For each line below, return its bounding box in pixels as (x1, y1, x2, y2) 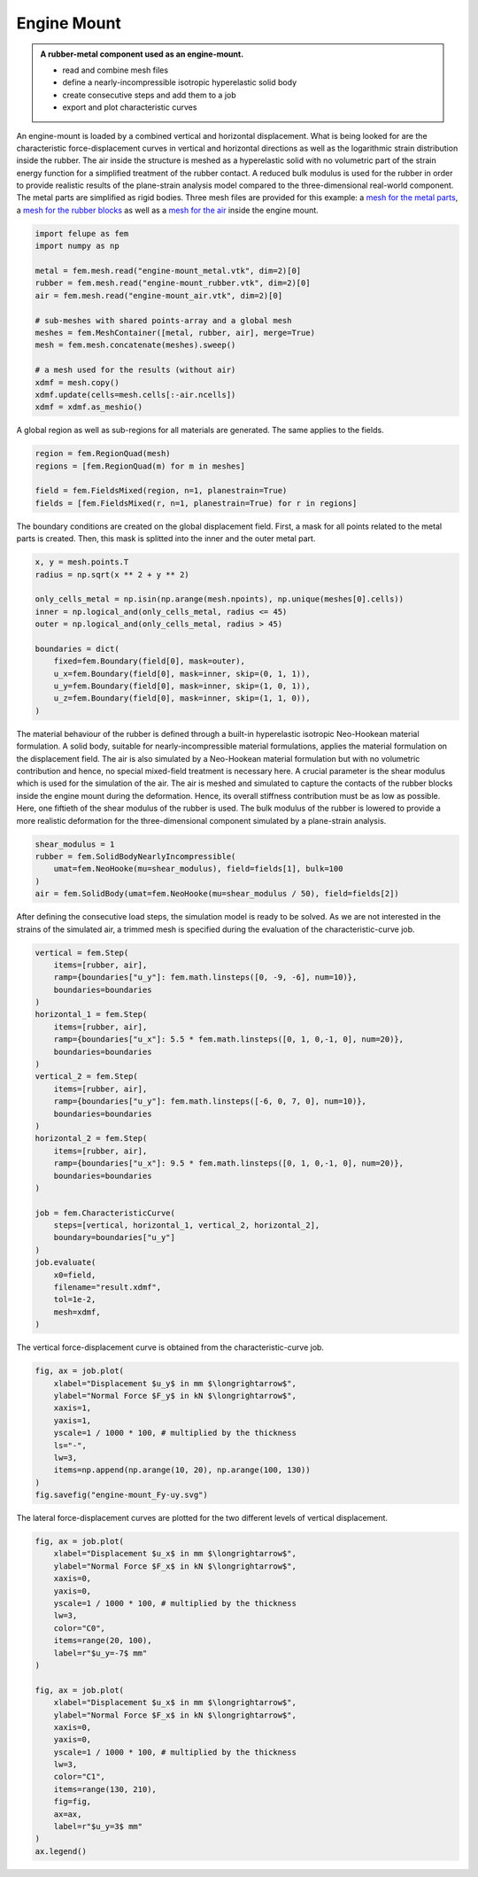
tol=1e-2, (53, 1294, 96, 1305)
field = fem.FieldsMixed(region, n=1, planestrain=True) (35, 485, 288, 496)
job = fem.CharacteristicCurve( (35, 1207, 176, 1218)
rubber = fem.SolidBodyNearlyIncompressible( (35, 851, 236, 861)
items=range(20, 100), (53, 1635, 152, 1646)
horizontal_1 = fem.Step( (35, 1010, 148, 1020)
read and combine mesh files (62, 65, 168, 75)
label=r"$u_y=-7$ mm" (53, 1648, 148, 1658)
